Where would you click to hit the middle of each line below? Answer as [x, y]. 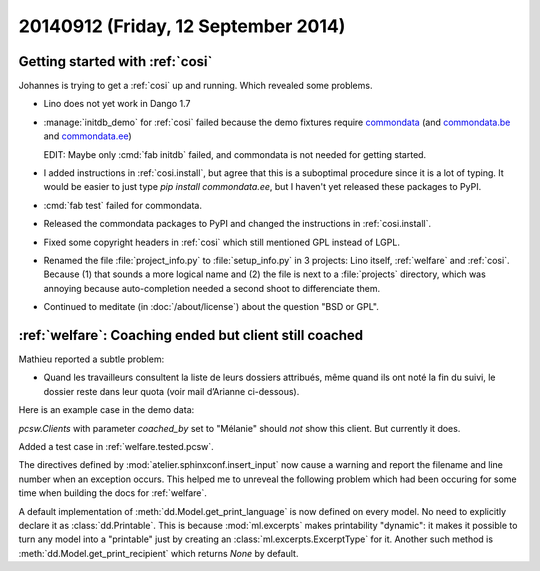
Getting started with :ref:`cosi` [115, 61]
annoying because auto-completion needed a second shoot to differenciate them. [212, 288]
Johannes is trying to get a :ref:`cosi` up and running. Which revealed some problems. [195, 86]
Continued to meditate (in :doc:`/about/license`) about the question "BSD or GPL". [211, 307]
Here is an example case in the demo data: [106, 410]
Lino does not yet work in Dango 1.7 [117, 104]
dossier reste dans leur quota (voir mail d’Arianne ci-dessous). [171, 391]
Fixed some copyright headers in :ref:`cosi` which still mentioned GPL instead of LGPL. [221, 242]
